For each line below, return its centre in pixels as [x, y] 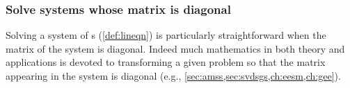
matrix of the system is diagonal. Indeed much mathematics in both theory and [175, 48]
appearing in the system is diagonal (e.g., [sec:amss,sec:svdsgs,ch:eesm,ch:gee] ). [173, 76]
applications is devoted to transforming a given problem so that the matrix [166, 62]
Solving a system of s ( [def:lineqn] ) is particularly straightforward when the [166, 35]
